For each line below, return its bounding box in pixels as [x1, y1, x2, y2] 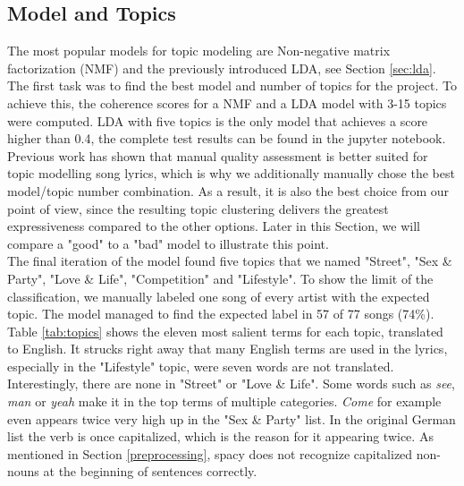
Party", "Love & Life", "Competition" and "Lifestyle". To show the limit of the [7, 269, 434, 287]
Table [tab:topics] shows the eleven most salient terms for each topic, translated [7, 321, 443, 340]
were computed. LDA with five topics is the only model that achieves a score [7, 111, 428, 130]
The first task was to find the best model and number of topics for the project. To [7, 76, 457, 95]
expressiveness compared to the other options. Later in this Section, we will [7, 217, 420, 235]
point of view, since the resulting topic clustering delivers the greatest [7, 199, 389, 217]
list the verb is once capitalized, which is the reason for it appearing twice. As [7, 427, 434, 446]
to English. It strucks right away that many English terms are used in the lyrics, [7, 339, 448, 358]
